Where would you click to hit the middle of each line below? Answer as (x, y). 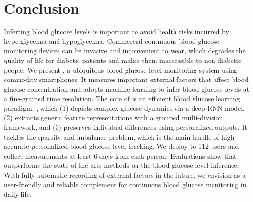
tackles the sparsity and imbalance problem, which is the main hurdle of (112, 136)
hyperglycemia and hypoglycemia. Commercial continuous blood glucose (112, 41)
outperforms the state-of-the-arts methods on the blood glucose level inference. (122, 165)
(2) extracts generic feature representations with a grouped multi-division (114, 117)
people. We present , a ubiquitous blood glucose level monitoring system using (121, 70)
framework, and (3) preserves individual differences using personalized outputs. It (126, 127)
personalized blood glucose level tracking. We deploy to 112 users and (135, 146)
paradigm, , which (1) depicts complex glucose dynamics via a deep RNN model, (124, 108)
